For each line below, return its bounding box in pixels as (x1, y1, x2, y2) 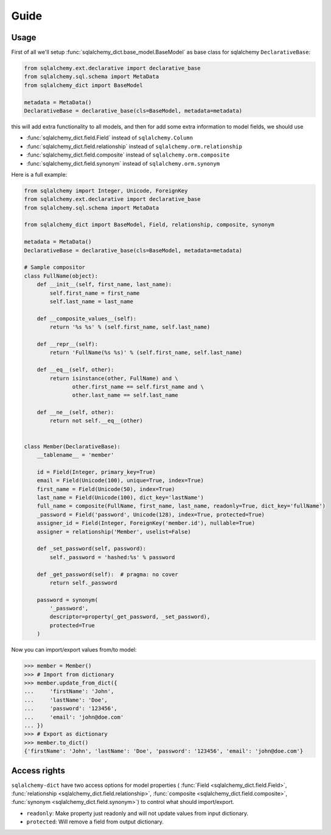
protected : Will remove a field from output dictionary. (26, 818, 164, 825)
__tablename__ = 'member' (37, 451, 114, 459)
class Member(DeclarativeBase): (24, 443, 121, 450)
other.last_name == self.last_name (72, 392, 179, 399)
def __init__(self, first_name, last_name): (37, 281, 172, 288)
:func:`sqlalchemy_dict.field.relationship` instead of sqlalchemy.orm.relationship (26, 143, 243, 150)
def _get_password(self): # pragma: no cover (37, 571, 179, 578)
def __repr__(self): (37, 340, 99, 347)
